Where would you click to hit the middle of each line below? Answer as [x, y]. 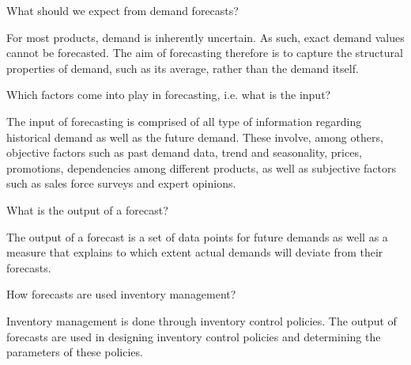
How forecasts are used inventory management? [121, 294]
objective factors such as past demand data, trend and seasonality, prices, [184, 152]
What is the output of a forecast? [87, 209]
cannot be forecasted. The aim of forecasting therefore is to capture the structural [205, 53]
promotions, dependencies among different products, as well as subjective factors [202, 167]
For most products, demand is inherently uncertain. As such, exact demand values [205, 37]
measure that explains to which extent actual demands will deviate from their [195, 252]
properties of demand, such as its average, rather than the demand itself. [183, 68]
